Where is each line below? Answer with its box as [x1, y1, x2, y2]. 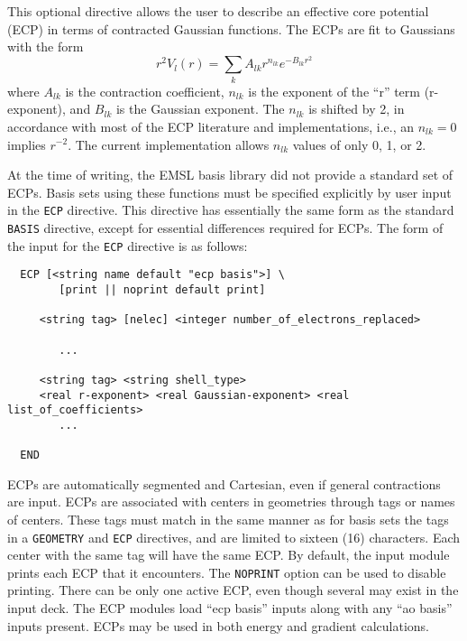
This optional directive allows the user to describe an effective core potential [7, 2, 429, 20]
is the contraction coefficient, [65, 81, 224, 100]
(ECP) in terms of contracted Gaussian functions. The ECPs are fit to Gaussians [7, 19, 455, 38]
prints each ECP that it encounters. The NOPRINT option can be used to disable [7, 562, 446, 581]
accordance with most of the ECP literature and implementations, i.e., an [7, 116, 414, 135]
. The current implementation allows [68, 135, 270, 153]
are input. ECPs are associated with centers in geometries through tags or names [7, 492, 455, 511]
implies [7, 135, 46, 153]
